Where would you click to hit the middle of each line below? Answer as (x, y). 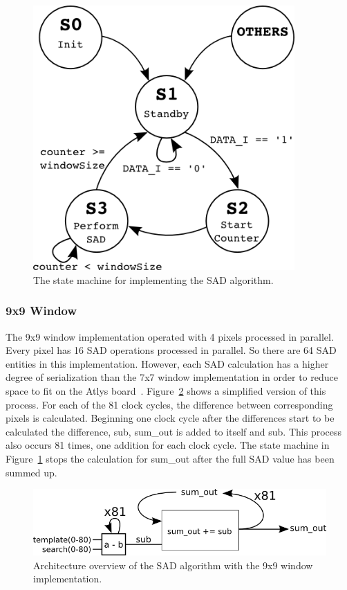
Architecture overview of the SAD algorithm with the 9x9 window (173, 565)
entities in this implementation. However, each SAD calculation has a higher (167, 363)
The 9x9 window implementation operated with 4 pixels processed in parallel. (170, 336)
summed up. (31, 472)
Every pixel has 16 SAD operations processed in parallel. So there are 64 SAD (171, 350)
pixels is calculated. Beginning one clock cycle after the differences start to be (170, 418)
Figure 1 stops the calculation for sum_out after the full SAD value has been (170, 458)
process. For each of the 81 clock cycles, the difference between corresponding (169, 404)
